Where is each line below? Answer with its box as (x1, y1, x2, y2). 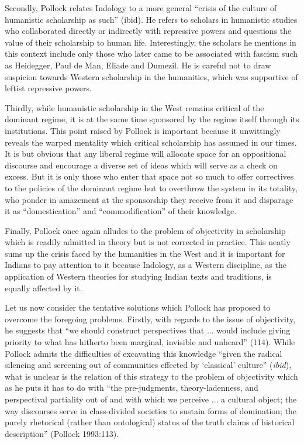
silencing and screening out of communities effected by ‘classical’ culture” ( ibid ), (5, 359, 292, 371)
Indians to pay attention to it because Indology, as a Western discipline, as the (5, 259, 286, 271)
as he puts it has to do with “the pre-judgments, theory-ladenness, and (5, 381, 258, 394)
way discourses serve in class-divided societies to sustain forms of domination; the (5, 404, 297, 417)
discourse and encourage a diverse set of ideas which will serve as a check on (5, 159, 278, 171)
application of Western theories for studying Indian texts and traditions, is (5, 270, 272, 283)
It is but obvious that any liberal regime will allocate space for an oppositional (5, 147, 286, 160)
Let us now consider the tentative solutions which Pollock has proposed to (5, 301, 271, 314)
